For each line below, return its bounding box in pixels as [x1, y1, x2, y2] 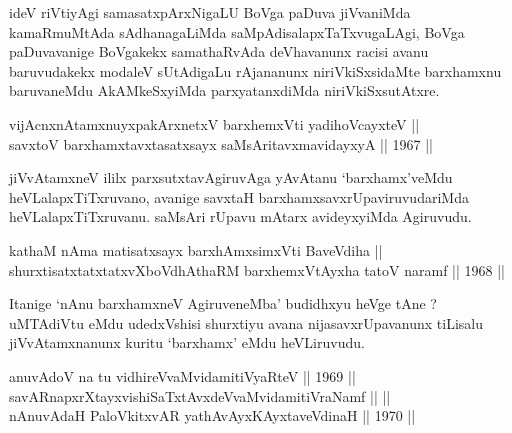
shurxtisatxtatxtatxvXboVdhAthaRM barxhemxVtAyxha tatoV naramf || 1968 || [9, 259, 506, 280]
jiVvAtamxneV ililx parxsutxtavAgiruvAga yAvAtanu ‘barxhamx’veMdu [9, 167, 453, 188]
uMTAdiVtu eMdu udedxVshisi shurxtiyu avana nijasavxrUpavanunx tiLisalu [9, 312, 484, 333]
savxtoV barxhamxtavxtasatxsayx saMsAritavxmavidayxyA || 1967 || [9, 133, 433, 154]
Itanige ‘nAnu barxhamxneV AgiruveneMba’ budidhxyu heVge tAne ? [9, 293, 437, 314]
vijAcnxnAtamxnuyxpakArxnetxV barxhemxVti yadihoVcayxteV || [9, 113, 420, 134]
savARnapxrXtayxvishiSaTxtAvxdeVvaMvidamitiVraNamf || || [9, 385, 391, 406]
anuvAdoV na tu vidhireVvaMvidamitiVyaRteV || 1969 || [9, 365, 356, 386]
